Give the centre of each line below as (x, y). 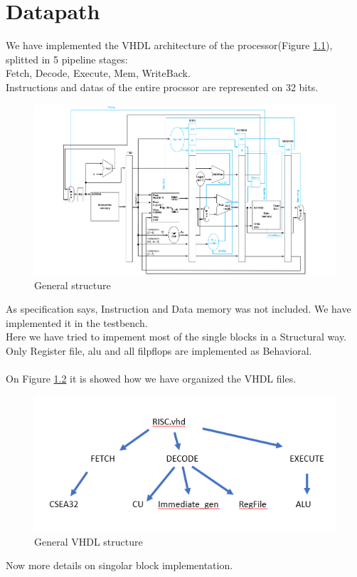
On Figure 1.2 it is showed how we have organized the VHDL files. (151, 379)
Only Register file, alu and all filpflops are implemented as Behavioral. (159, 351)
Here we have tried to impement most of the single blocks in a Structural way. (176, 337)
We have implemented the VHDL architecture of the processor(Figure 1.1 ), (169, 45)
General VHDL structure (89, 541)
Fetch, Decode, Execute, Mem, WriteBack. (98, 73)
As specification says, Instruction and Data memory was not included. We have (178, 309)
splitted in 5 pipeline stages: (67, 59)
